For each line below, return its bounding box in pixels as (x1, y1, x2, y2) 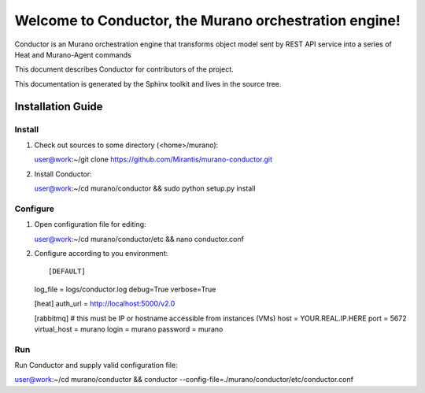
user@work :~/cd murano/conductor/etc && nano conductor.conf (34, 234, 244, 243)
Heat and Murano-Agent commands (14, 50, 131, 59)
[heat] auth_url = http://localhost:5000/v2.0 (34, 299, 176, 309)
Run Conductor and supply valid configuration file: (14, 361, 178, 370)
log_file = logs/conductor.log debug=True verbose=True (34, 284, 216, 294)
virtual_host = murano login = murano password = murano (34, 324, 224, 334)
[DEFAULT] (48, 267, 86, 276)
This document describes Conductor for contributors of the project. (14, 65, 234, 74)
